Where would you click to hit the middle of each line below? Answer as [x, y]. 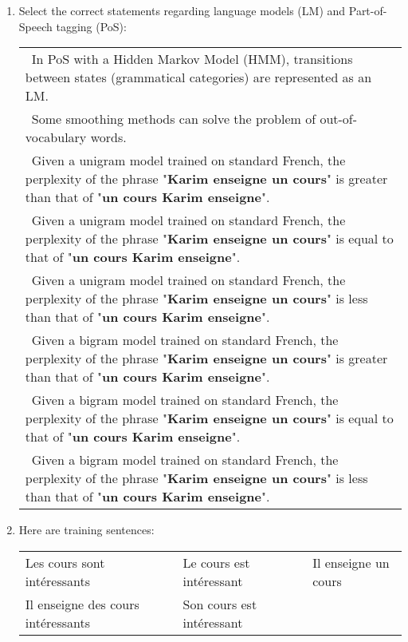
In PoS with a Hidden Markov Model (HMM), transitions [192, 59]
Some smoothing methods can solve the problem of [174, 119]
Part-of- [368, 10]
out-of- [339, 119]
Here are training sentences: [86, 530]
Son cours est [220, 604]
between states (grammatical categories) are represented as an [198, 77]
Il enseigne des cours [82, 604]
